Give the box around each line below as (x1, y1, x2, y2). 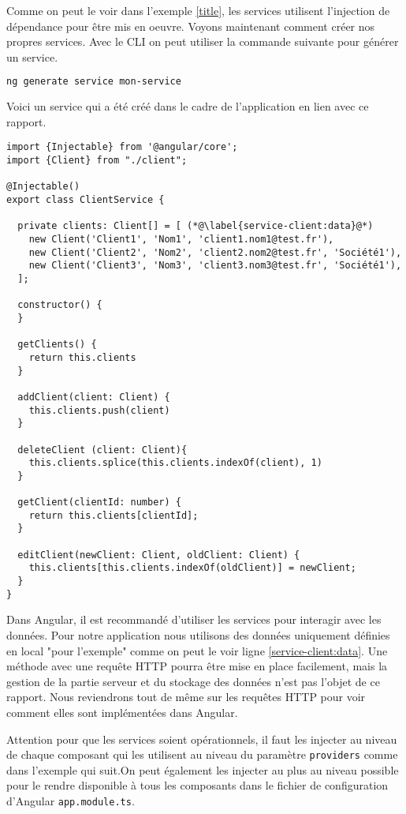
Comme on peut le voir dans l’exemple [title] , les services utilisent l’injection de (6, 2, 390, 18)
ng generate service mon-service (6, 76, 181, 88)
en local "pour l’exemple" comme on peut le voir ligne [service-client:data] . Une (6, 642, 388, 658)
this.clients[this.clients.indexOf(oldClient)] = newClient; (28, 562, 356, 574)
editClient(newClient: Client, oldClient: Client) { (17, 549, 300, 561)
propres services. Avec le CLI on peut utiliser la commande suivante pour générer (6, 33, 399, 50)
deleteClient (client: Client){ (17, 444, 188, 456)
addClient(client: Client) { (17, 391, 170, 403)
